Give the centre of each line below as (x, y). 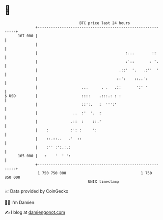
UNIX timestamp (104, 182)
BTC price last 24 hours (105, 23)
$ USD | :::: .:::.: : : (63, 96)
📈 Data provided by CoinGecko (37, 191)
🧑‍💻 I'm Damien (20, 202)
